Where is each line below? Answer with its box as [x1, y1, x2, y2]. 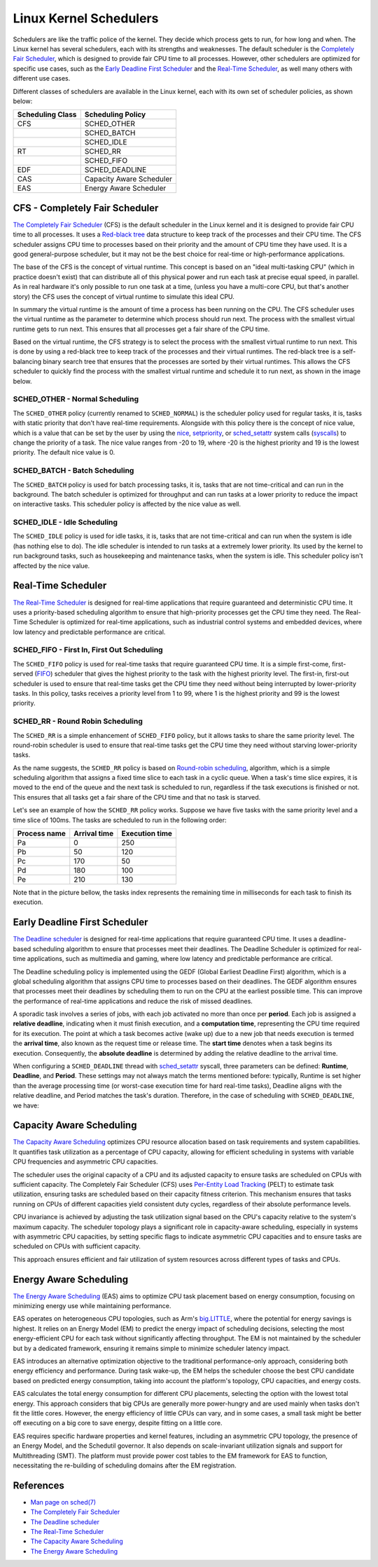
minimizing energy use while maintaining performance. [13, 1302, 171, 1310]
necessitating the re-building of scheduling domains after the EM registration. [13, 1461, 237, 1470]
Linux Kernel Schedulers [13, 11, 159, 26]
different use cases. [13, 74, 71, 83]
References [13, 1479, 64, 1491]
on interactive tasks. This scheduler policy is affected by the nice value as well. [13, 500, 241, 509]
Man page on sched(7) [30, 1498, 97, 1506]
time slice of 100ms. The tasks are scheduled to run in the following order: [13, 816, 227, 824]
